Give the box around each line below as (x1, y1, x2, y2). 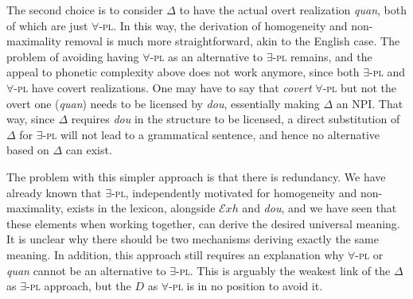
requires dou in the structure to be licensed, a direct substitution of (71, 111, 400, 127)
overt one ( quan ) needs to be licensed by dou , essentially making (6, 95, 320, 111)
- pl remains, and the (272, 48, 372, 64)
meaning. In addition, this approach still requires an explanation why (6, 246, 345, 262)
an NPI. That (336, 95, 403, 111)
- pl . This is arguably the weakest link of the (176, 262, 391, 278)
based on (6, 142, 49, 158)
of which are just (6, 17, 88, 33)
